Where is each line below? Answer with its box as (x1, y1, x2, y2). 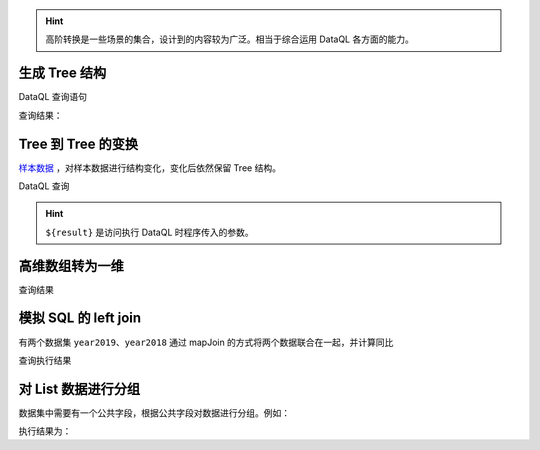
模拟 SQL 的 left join (18, 310, 142, 327)
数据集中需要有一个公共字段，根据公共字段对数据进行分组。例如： (18, 406, 290, 419)
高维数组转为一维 (18, 257, 124, 274)
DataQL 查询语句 (18, 91, 88, 103)
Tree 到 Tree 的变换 (18, 135, 139, 152)
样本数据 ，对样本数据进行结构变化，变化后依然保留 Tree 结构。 (18, 161, 282, 174)
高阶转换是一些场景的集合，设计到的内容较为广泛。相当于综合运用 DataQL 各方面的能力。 (45, 33, 414, 45)
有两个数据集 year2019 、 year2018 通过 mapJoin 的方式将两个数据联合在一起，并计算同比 (18, 336, 394, 348)
